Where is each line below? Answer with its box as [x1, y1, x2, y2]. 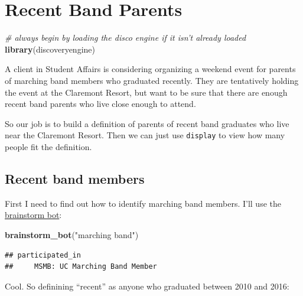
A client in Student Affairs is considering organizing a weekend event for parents [5, 63, 296, 75]
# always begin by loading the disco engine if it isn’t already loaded [5, 31, 246, 44]
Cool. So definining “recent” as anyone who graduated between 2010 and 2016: [5, 279, 289, 292]
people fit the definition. [5, 140, 92, 152]
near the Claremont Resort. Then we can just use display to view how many [5, 129, 285, 141]
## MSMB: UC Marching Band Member [5, 262, 157, 271]
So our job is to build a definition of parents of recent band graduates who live [5, 117, 289, 129]
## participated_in [5, 251, 81, 259]
